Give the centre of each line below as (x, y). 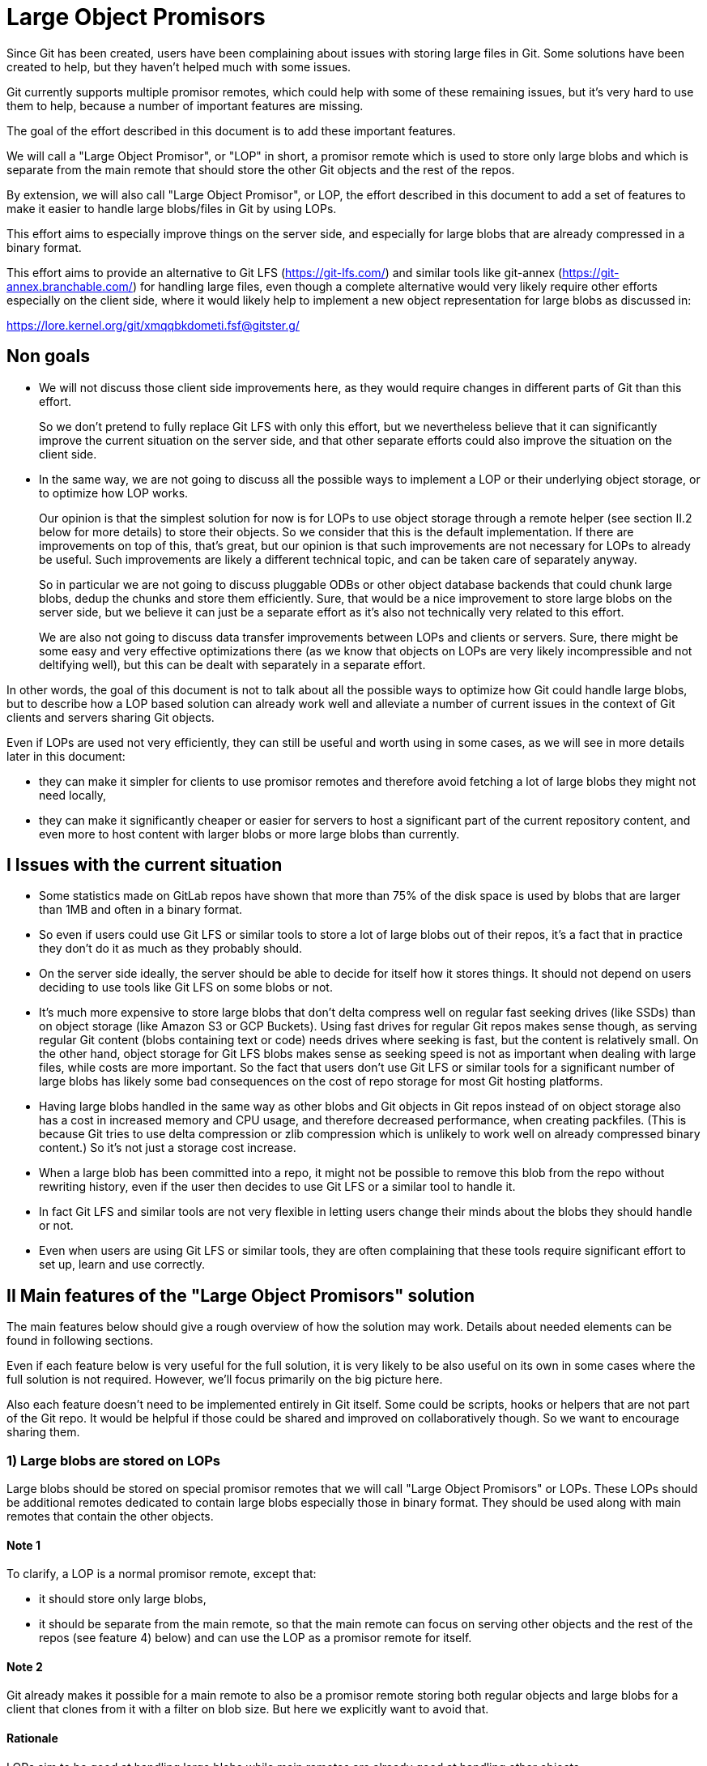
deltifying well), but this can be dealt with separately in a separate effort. (232, 664)
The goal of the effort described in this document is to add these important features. (231, 130)
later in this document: (66, 756)
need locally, (73, 795)
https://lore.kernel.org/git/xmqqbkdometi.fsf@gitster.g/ (153, 325)
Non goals (48, 356)
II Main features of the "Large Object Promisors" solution (241, 1295)
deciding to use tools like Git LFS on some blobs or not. (186, 988)
